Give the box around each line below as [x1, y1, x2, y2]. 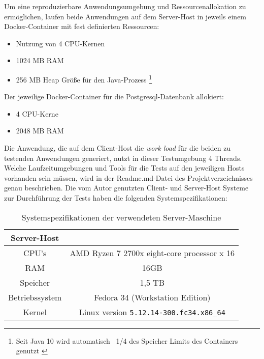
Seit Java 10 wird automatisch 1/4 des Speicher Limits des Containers [16, 335, 238, 346]
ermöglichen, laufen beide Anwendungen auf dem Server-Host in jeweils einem [4, 11, 247, 21]
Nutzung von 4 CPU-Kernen [16, 38, 105, 48]
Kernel [23, 306, 47, 318]
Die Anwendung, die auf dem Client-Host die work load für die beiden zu [4, 143, 231, 153]
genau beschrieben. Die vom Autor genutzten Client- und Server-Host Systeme [4, 182, 249, 193]
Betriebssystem [8, 291, 62, 303]
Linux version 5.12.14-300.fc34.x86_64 [79, 306, 225, 318]
